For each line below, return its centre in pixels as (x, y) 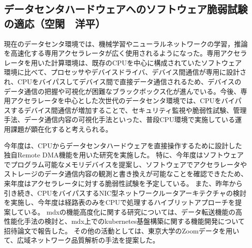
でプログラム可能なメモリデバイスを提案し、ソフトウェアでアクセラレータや (126, 164)
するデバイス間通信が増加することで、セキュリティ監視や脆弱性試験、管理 (128, 110)
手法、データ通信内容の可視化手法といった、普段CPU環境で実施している (119, 119)
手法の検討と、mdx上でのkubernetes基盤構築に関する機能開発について (134, 221)
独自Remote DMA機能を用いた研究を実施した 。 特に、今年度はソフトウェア (124, 155)
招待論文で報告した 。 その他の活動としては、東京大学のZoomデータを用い (122, 230)
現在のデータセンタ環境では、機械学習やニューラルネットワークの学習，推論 (126, 43)
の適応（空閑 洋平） (55, 23)
